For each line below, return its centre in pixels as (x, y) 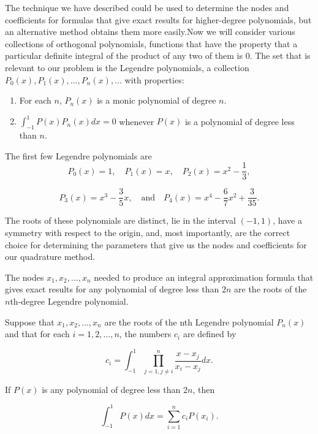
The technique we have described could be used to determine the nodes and (147, 7)
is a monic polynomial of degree (157, 100)
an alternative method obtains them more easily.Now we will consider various (150, 32)
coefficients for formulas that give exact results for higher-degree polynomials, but (158, 19)
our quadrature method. (50, 257)
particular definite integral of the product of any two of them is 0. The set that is (158, 55)
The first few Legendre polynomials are (78, 155)
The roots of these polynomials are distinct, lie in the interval (120, 220)
